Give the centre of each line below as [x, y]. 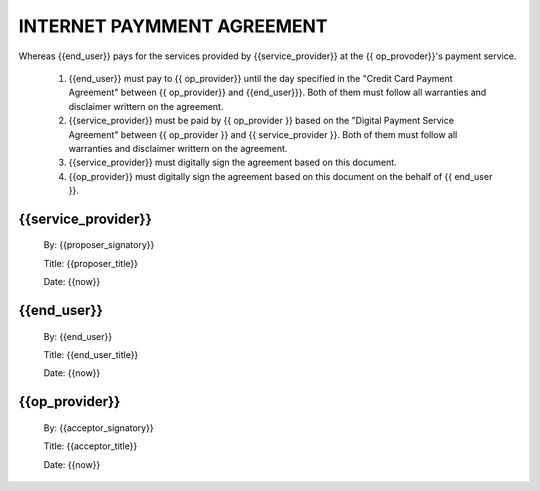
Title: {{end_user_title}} [91, 355]
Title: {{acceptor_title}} [90, 446]
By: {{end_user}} [78, 336]
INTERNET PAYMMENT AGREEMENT [173, 26]
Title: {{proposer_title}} [91, 263]
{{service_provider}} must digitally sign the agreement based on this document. [232, 162]
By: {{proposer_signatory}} [99, 245]
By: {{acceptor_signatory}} [98, 427]
